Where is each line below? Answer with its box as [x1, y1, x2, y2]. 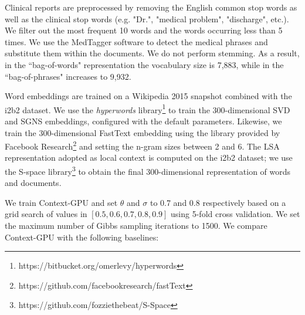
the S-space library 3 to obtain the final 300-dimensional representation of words [5, 164, 291, 177]
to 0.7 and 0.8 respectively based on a [150, 196, 286, 208]
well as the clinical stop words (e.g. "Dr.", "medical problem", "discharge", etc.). [5, 12, 289, 25]
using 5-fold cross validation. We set [171, 208, 300, 220]
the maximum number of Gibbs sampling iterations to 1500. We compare [5, 219, 267, 232]
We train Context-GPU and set [5, 196, 118, 208]
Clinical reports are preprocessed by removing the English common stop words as [5, 1, 297, 13]
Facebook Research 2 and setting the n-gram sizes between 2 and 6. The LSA [5, 138, 280, 152]
